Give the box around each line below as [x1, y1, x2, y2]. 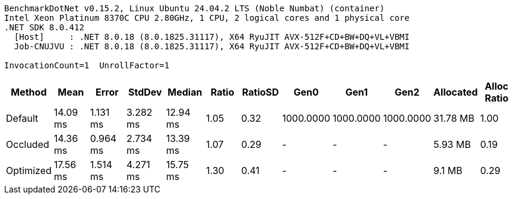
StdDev [128, 86, 162, 98]
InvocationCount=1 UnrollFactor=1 [4, 61, 170, 70]
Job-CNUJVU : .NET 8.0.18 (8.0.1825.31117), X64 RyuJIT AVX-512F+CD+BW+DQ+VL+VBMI [14, 42, 410, 51]
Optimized [6, 165, 52, 176]
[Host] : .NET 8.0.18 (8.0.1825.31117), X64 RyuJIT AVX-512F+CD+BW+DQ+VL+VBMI [14, 32, 410, 42]
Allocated [433, 86, 478, 98]
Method [11, 86, 47, 98]
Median [167, 86, 202, 98]
